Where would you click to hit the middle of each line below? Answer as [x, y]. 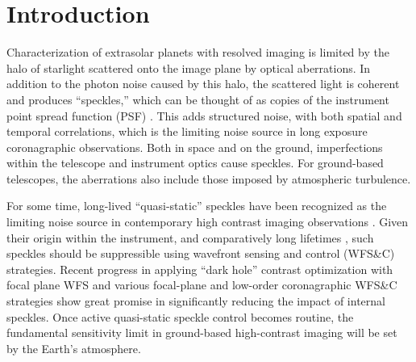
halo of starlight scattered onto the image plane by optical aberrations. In [189, 67]
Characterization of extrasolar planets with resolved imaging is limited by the [198, 52]
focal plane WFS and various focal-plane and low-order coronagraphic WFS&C [202, 285]
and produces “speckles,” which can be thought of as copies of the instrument [198, 99]
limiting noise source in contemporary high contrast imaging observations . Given [208, 222]
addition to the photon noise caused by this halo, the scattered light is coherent [203, 84]
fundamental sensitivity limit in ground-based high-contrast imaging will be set [202, 333]
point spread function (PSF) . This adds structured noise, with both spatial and [204, 115]
